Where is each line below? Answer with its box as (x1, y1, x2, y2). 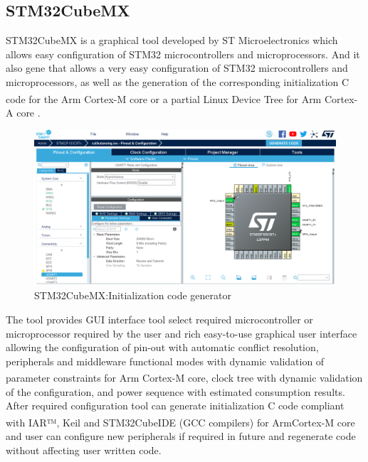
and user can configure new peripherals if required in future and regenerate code (6, 429, 356, 444)
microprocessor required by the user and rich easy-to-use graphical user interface (6, 326, 357, 340)
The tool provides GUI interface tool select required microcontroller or (6, 312, 313, 327)
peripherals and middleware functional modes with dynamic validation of (6, 353, 325, 368)
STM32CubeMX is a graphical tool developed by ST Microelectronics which (6, 33, 338, 48)
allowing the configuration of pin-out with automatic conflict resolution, (6, 340, 319, 355)
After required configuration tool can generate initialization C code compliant (6, 398, 345, 413)
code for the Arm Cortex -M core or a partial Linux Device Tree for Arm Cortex (6, 91, 354, 106)
